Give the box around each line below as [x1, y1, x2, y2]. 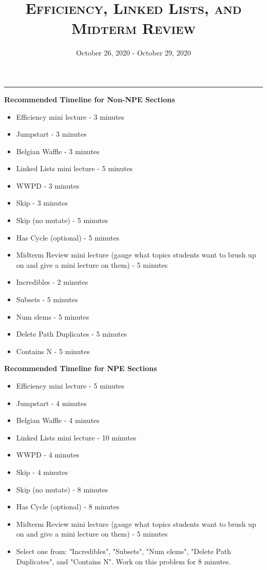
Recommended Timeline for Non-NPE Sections [4, 94, 175, 104]
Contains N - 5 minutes [16, 345, 90, 356]
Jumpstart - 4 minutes [16, 397, 87, 408]
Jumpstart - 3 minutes [16, 128, 87, 139]
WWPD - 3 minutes [16, 180, 80, 191]
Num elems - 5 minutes [16, 311, 89, 322]
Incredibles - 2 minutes [16, 277, 88, 287]
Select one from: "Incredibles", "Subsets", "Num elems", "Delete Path [16, 545, 231, 556]
